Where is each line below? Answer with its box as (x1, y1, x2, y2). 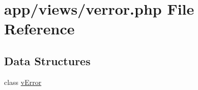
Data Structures (4, 53, 91, 68)
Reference (4, 18, 75, 39)
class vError (4, 76, 42, 87)
